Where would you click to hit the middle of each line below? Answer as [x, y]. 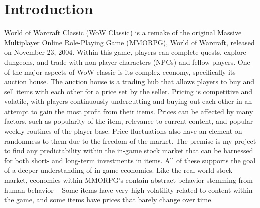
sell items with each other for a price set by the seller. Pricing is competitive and [128, 91]
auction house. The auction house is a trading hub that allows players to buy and [129, 82]
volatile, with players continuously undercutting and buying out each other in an [128, 101]
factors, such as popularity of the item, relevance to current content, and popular [129, 121]
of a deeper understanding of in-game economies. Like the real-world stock [118, 170]
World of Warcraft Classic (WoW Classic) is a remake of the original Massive [123, 32]
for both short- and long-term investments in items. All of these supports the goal [130, 160]
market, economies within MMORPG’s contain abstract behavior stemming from [129, 180]
